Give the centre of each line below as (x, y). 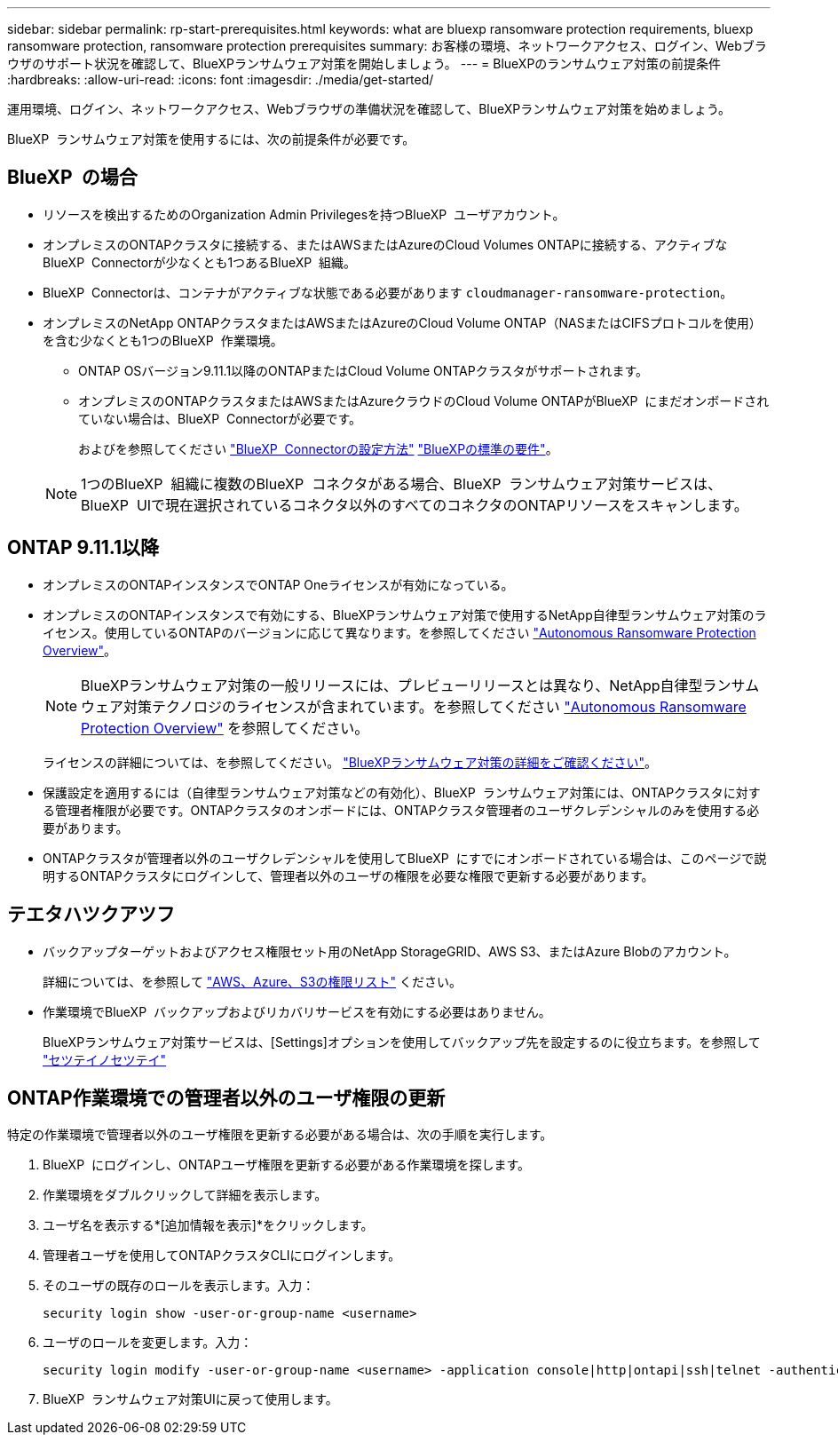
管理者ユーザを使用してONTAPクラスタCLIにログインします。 (222, 1256)
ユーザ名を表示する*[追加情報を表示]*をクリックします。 (208, 1225)
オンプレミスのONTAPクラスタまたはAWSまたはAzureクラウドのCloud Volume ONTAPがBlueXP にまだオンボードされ (424, 400)
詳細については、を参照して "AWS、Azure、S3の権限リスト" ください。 (252, 981)
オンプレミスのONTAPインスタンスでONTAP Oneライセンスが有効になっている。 (278, 584)
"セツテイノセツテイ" (105, 1059)
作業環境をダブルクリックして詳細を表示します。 (185, 1195)
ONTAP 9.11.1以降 (83, 548)
